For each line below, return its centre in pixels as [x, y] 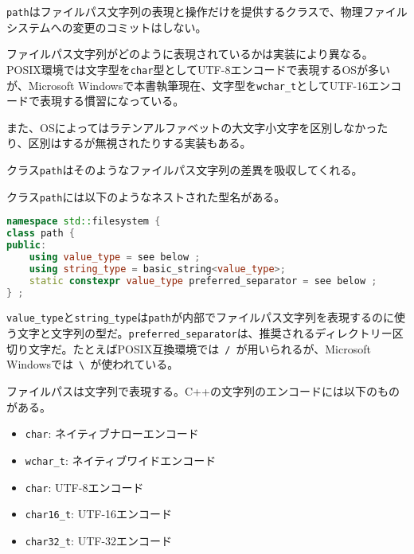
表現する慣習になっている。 [112, 101]
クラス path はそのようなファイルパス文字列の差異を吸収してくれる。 [185, 169]
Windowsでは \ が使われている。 [93, 364]
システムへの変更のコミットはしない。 [107, 27]
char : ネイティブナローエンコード [112, 433]
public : [27, 245]
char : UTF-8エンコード [84, 487]
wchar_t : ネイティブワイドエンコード [121, 460]
